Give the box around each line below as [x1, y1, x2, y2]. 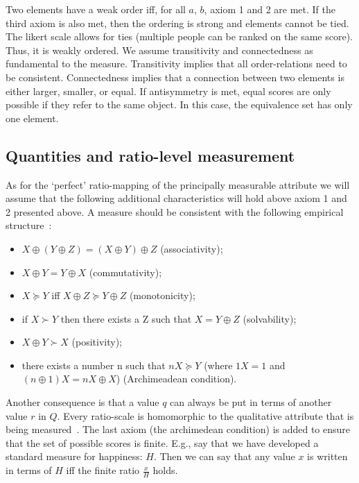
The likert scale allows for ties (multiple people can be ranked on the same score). [6, 29, 353, 44]
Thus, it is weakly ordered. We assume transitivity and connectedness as [6, 42, 313, 57]
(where [204, 357, 233, 372]
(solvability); [243, 311, 297, 325]
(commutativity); [89, 264, 162, 279]
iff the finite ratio [66, 463, 140, 477]
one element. [6, 110, 59, 125]
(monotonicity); [129, 288, 195, 303]
